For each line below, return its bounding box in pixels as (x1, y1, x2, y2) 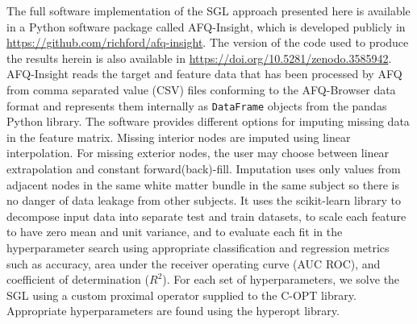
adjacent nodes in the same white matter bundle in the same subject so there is (6, 176, 399, 193)
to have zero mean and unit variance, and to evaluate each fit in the (6, 223, 343, 240)
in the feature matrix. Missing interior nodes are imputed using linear (6, 128, 351, 145)
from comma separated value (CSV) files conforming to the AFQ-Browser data (6, 81, 396, 98)
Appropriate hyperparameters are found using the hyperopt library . (6, 302, 340, 319)
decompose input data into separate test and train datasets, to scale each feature (6, 207, 407, 224)
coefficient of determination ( (6, 271, 149, 288)
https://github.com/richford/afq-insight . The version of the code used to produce (6, 34, 409, 51)
